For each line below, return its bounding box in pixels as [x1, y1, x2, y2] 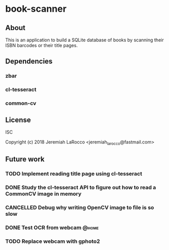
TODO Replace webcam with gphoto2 [5, 238, 101, 245]
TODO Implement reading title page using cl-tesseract [5, 170, 142, 178]
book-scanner [5, 3, 67, 15]
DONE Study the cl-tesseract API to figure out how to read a [5, 184, 156, 191]
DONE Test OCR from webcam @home [5, 224, 99, 231]
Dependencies [5, 57, 53, 66]
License [5, 115, 31, 124]
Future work [5, 155, 45, 164]
